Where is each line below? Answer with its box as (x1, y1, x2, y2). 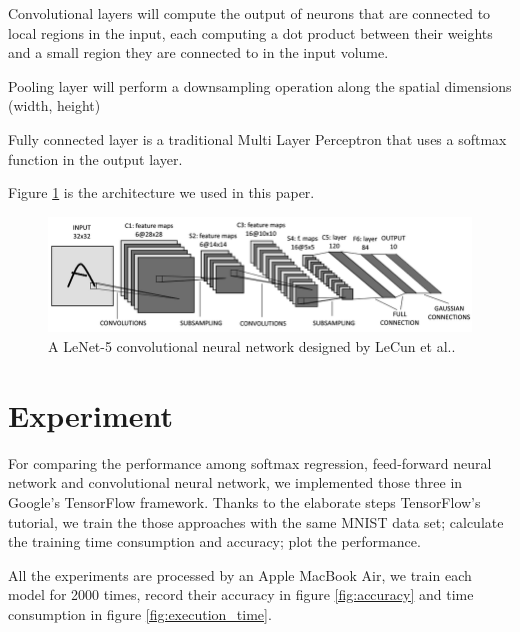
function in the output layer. (8, 148, 183, 169)
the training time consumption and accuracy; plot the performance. (8, 531, 421, 552)
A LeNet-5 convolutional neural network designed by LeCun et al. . (48, 336, 456, 357)
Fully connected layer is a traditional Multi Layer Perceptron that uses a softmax (8, 128, 507, 149)
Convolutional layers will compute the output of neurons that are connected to (8, 3, 491, 23)
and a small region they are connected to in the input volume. (8, 42, 389, 63)
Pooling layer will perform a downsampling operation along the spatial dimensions (8, 75, 512, 96)
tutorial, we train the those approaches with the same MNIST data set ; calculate (8, 511, 504, 532)
